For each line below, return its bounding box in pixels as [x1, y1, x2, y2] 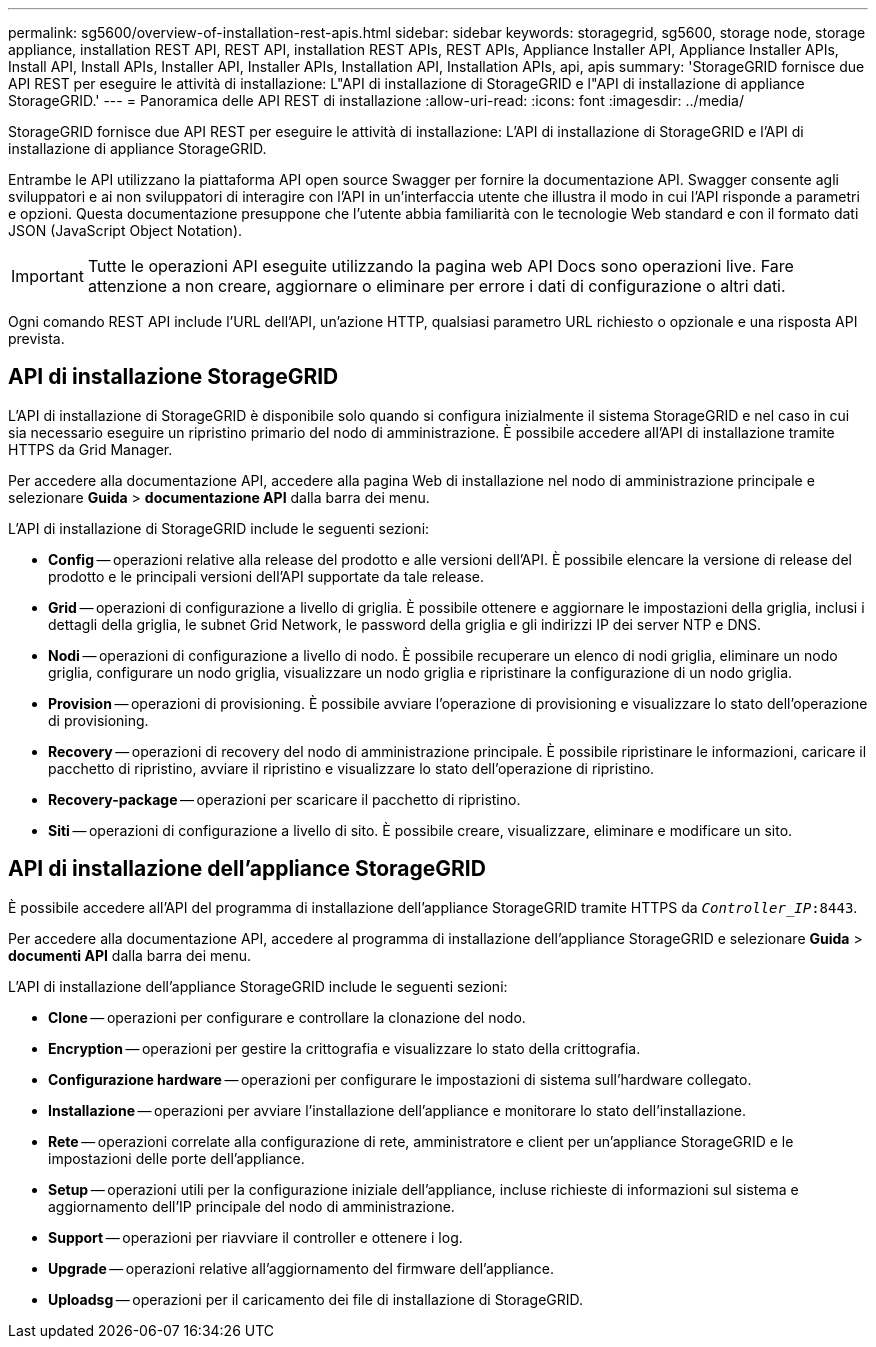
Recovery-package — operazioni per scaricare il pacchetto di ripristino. [48, 790, 521, 808]
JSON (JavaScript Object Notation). [8, 222, 243, 239]
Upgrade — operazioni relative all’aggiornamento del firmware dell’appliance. [48, 1259, 555, 1277]
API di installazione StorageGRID [8, 364, 339, 390]
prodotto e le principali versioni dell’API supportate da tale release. [48, 567, 485, 585]
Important [11, 266, 84, 286]
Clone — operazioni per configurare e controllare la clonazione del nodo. [48, 1008, 526, 1026]
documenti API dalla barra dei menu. [8, 946, 252, 964]
